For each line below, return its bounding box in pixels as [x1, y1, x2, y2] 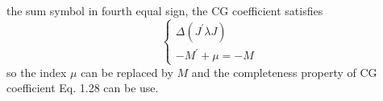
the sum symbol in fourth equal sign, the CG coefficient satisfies [6, 2, 323, 18]
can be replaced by [81, 63, 173, 80]
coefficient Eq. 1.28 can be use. [6, 79, 159, 96]
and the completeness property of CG [191, 63, 377, 80]
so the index [6, 63, 67, 80]
